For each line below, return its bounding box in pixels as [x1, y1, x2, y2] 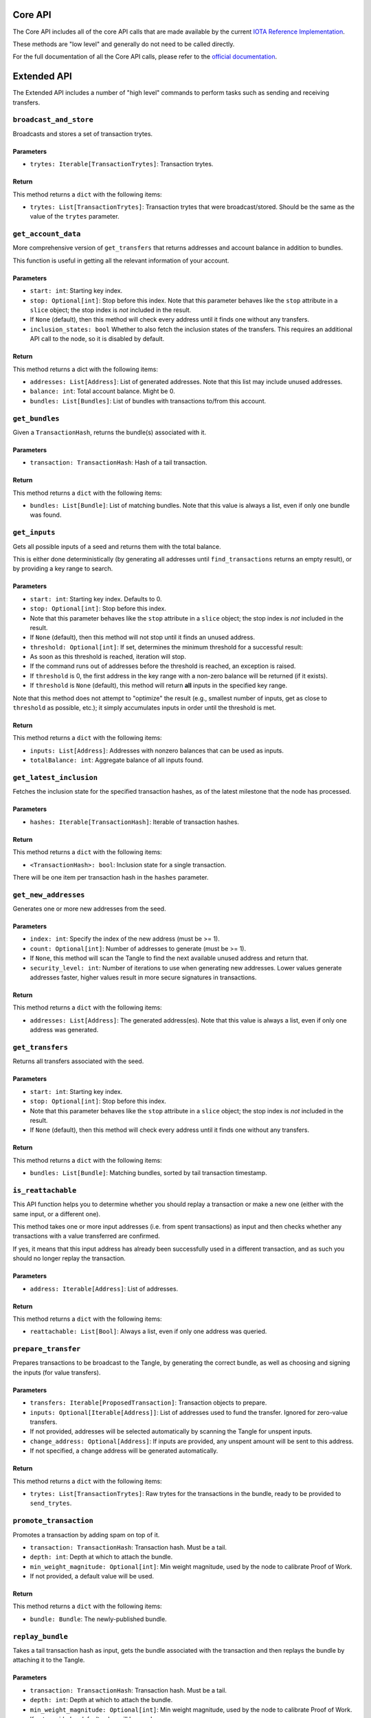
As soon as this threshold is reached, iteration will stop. [30, 653, 187, 661]
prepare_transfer [12, 1344, 81, 1354]
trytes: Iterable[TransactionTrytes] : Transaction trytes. [30, 160, 214, 168]
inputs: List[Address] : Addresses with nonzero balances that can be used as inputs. [30, 746, 284, 755]
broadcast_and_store [12, 115, 94, 124]
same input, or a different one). [12, 1209, 101, 1218]
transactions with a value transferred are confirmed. [12, 1232, 161, 1240]
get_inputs [12, 528, 56, 537]
